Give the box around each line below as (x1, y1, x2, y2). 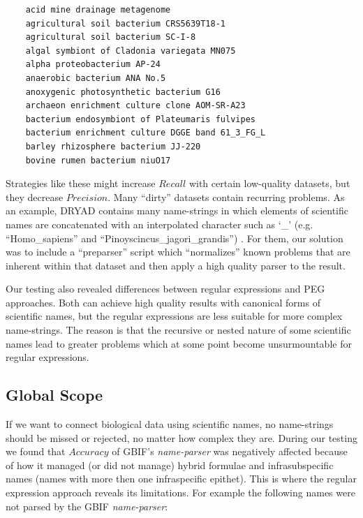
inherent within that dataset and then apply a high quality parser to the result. (6, 258, 346, 272)
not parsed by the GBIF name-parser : (6, 498, 168, 513)
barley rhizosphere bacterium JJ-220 (25, 141, 201, 151)
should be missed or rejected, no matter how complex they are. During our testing (6, 430, 357, 445)
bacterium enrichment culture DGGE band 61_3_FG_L (25, 128, 266, 138)
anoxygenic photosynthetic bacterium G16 (25, 87, 221, 97)
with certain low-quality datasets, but (188, 176, 350, 191)
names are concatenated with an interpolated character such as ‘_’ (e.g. (6, 216, 313, 231)
